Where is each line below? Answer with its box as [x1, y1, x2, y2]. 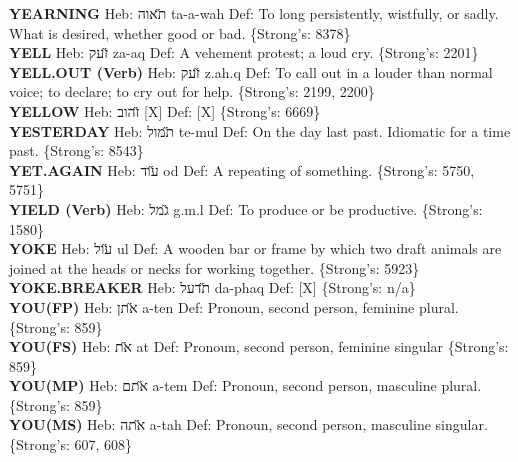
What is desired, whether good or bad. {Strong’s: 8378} [9, 22, 351, 43]
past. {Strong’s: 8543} [9, 140, 144, 161]
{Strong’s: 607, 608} [9, 434, 133, 455]
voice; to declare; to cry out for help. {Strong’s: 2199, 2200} [9, 81, 375, 102]
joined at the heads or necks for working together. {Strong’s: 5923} [9, 257, 420, 278]
